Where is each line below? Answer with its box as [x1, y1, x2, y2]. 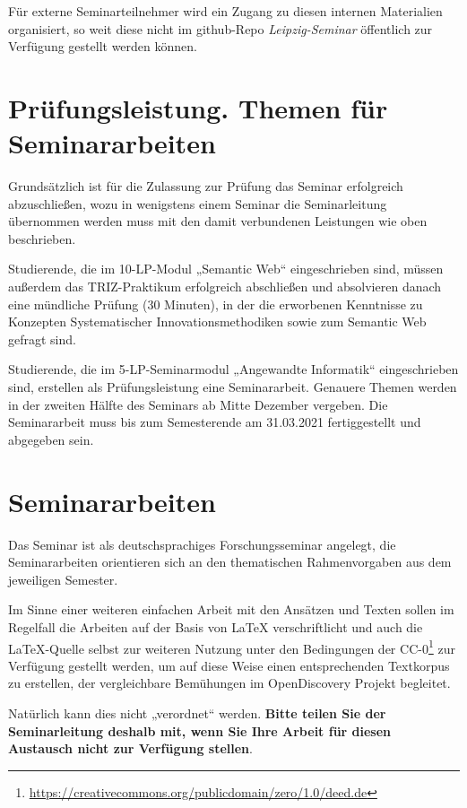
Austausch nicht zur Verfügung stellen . [8, 739, 253, 758]
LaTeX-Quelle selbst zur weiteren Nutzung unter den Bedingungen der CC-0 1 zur [8, 636, 455, 657]
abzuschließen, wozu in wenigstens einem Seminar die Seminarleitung [8, 194, 387, 213]
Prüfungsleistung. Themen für [8, 89, 388, 126]
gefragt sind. [8, 329, 76, 348]
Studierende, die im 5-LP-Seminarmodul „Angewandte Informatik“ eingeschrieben [8, 360, 459, 378]
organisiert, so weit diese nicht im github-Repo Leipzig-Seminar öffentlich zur [8, 19, 433, 38]
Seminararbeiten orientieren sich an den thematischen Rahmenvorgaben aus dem [8, 552, 452, 571]
